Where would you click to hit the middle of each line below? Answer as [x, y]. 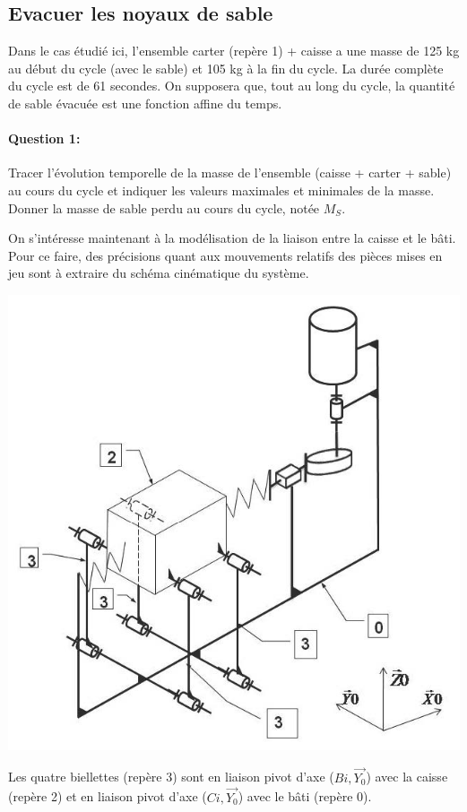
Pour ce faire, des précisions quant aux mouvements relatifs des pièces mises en [225, 255]
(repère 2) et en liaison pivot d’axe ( [108, 796]
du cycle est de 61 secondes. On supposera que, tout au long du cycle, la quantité [232, 86]
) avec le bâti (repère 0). [305, 796]
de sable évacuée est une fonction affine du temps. [145, 103]
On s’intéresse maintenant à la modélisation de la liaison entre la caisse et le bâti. [232, 238]
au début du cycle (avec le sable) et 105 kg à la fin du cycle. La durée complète [226, 68]
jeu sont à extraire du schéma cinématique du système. [159, 273]
